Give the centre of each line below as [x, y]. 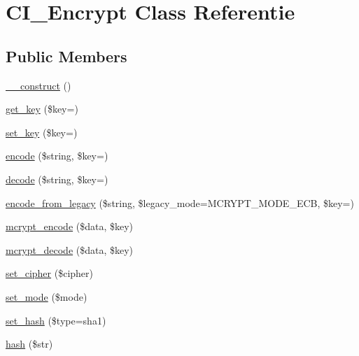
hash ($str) [29, 344]
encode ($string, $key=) [57, 156]
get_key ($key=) [42, 109]
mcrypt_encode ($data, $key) [70, 226]
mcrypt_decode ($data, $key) [70, 249]
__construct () [38, 85]
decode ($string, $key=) [57, 179]
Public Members [66, 56]
